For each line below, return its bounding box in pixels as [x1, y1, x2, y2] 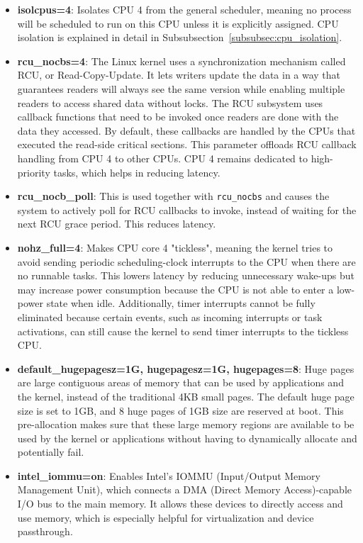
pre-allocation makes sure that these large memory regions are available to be [17, 417, 354, 432]
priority [17, 164, 50, 179]
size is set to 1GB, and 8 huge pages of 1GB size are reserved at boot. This [17, 403, 344, 418]
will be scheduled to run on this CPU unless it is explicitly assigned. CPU [17, 16, 339, 30]
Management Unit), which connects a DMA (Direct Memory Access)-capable [17, 482, 352, 497]
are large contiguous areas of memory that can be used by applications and [17, 375, 344, 390]
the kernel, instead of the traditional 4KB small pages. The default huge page [17, 388, 354, 403]
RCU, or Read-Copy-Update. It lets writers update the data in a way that [17, 67, 341, 82]
